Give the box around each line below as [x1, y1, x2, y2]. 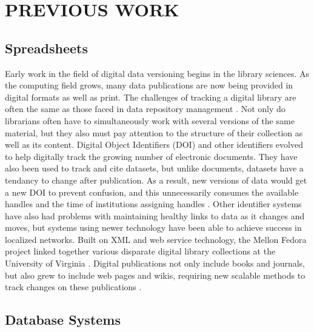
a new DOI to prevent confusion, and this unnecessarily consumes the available [5, 185, 299, 198]
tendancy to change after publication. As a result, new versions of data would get [5, 173, 307, 186]
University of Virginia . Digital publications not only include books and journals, [5, 257, 305, 270]
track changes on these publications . [5, 281, 142, 293]
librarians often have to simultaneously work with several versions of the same [5, 114, 295, 127]
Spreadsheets [5, 38, 89, 57]
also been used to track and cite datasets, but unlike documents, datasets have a [5, 162, 304, 174]
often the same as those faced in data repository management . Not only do [5, 102, 286, 115]
